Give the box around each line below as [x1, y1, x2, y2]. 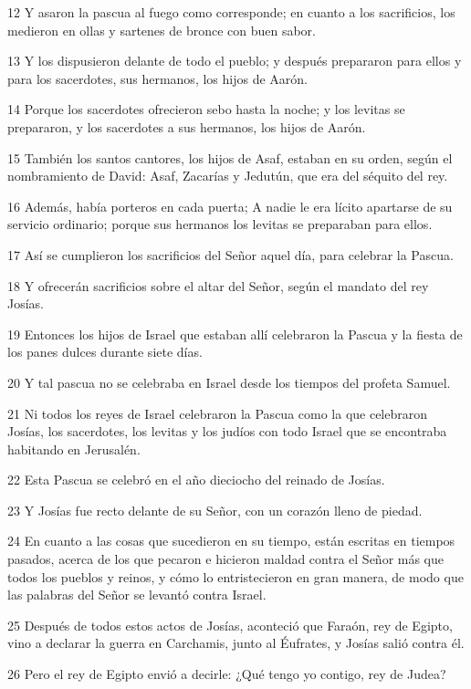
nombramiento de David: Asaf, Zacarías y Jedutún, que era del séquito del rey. [7, 166, 448, 185]
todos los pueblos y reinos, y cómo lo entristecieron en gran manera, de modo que [7, 567, 464, 586]
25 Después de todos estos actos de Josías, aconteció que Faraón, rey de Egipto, [7, 615, 453, 634]
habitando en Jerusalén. [7, 439, 141, 458]
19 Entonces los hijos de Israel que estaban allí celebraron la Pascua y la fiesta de [7, 324, 463, 343]
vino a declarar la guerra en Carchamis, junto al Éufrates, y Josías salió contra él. [7, 633, 465, 652]
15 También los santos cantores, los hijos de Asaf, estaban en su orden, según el [7, 148, 453, 167]
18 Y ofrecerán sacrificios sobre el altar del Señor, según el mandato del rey [7, 276, 429, 295]
